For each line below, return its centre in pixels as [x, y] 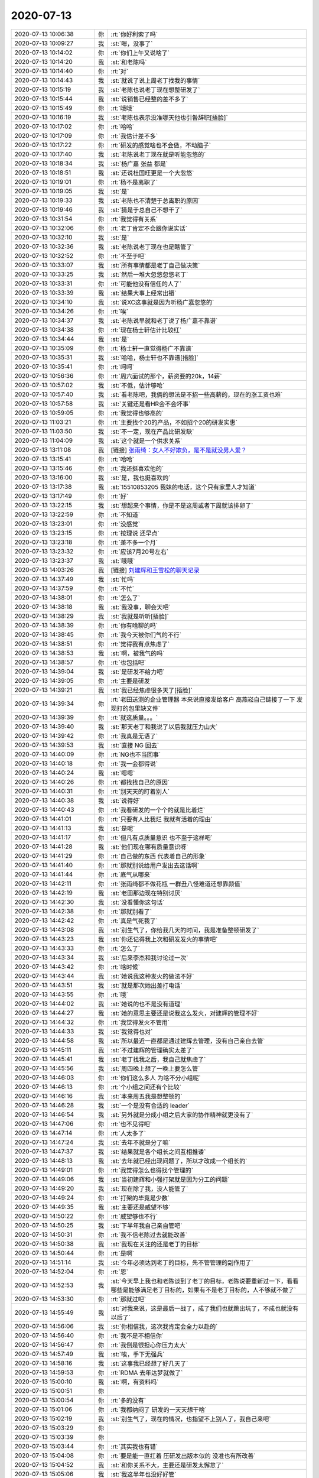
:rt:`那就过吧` [128, 1299]
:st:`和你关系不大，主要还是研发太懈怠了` [167, 1465]
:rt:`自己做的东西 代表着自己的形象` [159, 856]
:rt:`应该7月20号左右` [140, 552]
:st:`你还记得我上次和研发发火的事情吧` [164, 939]
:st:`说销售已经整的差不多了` [149, 99]
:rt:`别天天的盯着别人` [140, 791]
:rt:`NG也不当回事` [136, 754]
